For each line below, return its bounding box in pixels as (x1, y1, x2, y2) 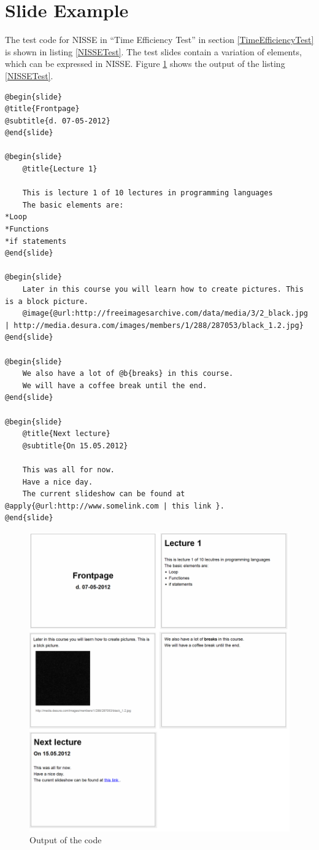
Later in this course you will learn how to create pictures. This (22, 285, 304, 294)
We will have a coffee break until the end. (22, 381, 207, 390)
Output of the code (29, 833, 102, 846)
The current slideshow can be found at (22, 489, 185, 499)
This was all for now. (22, 465, 115, 474)
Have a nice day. (22, 477, 93, 486)
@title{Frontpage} (5, 104, 80, 114)
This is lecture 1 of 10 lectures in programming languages (22, 189, 273, 198)
